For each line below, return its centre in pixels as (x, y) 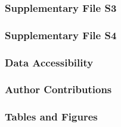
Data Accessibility (49, 62)
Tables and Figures (51, 117)
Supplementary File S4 (61, 35)
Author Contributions (58, 89)
